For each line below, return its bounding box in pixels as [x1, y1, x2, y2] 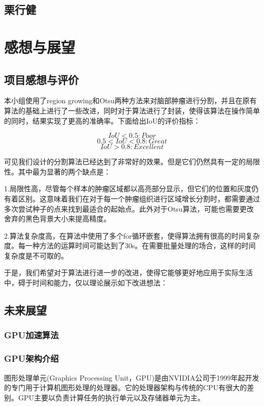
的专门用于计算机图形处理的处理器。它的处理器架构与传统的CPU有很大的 [4, 382, 247, 393]
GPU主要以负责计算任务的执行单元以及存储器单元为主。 [18, 392, 205, 402]
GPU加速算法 [4, 329, 59, 341]
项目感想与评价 [4, 71, 79, 87]
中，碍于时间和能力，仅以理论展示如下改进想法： [4, 277, 168, 288]
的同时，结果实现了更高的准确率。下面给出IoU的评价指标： [4, 115, 201, 126]
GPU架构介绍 [4, 352, 59, 365]
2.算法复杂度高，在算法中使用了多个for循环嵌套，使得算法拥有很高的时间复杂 [4, 230, 260, 241]
